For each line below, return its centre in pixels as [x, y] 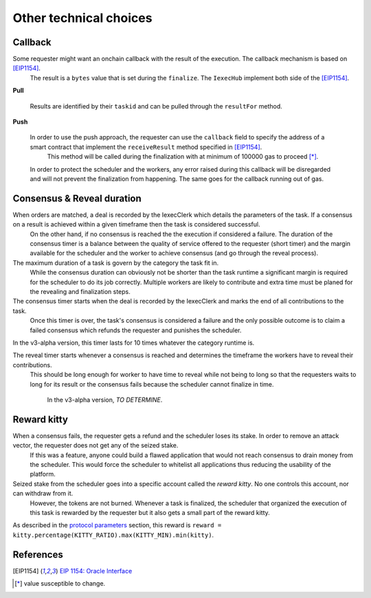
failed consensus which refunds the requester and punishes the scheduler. [136, 330]
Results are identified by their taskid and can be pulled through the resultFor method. [156, 106]
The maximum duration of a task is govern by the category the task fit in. [116, 263]
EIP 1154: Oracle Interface [96, 571]
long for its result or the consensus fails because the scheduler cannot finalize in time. [152, 384]
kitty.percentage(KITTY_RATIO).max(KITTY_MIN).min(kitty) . [113, 535]
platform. [43, 474]
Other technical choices [82, 18]
